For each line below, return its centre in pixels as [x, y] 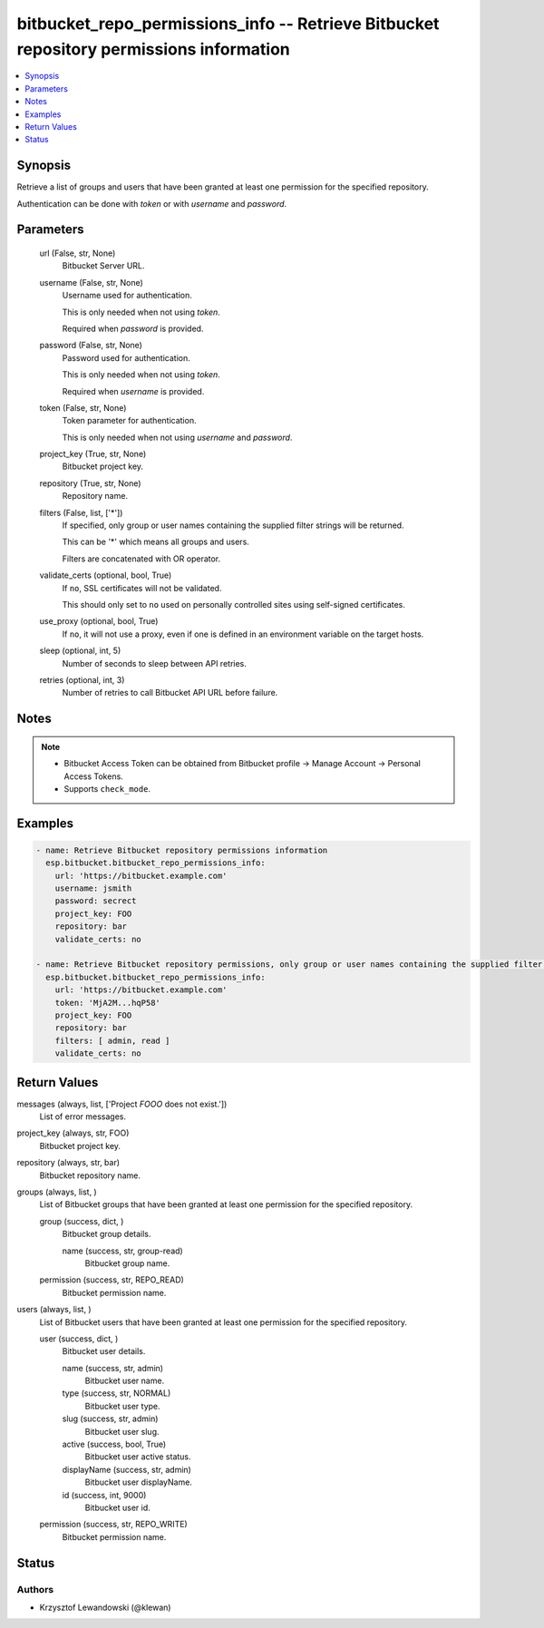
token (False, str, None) [83, 407]
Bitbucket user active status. [138, 1457]
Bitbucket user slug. [122, 1431]
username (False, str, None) [92, 282]
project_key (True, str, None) [93, 454]
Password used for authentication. [126, 357]
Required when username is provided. [133, 391]
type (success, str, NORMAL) [117, 1393]
